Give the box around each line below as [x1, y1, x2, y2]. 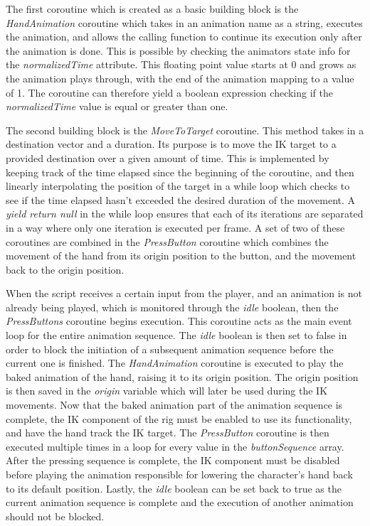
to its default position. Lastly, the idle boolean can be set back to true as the [6, 481, 342, 495]
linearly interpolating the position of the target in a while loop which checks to [6, 178, 350, 193]
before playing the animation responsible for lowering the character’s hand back [6, 467, 353, 481]
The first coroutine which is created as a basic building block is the [6, 1, 299, 16]
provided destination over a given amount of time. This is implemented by [6, 150, 329, 165]
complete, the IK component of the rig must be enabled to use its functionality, [6, 411, 352, 426]
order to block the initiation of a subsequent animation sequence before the [6, 341, 334, 356]
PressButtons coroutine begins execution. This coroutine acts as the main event [6, 313, 352, 328]
